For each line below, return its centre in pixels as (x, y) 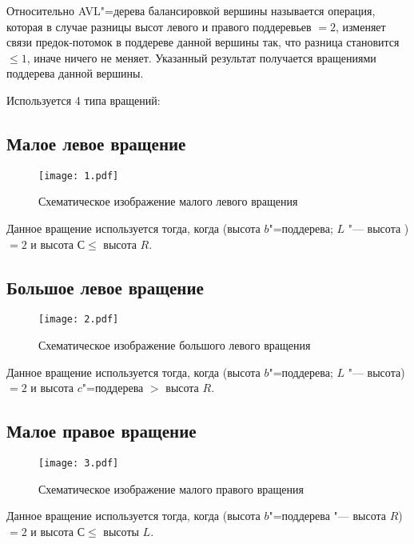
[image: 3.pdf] (79, 464)
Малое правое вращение (102, 431)
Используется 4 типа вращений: (84, 100)
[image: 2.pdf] (79, 320)
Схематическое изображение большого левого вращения (175, 345)
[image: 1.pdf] (79, 176)
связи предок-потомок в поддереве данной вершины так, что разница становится (203, 42)
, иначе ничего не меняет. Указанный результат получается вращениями (201, 57)
